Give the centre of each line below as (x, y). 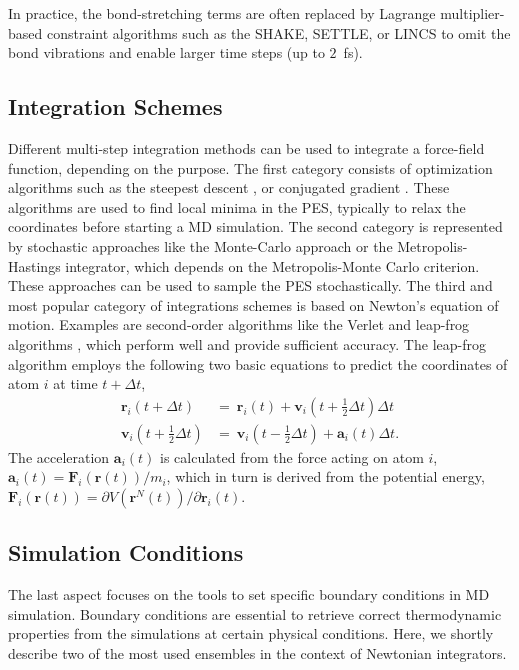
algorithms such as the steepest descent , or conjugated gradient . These (229, 187)
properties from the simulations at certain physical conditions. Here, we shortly (251, 633)
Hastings (34, 265)
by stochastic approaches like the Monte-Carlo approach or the (200, 245)
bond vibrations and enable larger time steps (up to (166, 52)
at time (75, 383)
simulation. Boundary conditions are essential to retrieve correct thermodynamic (255, 613)
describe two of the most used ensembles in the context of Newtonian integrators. (257, 652)
